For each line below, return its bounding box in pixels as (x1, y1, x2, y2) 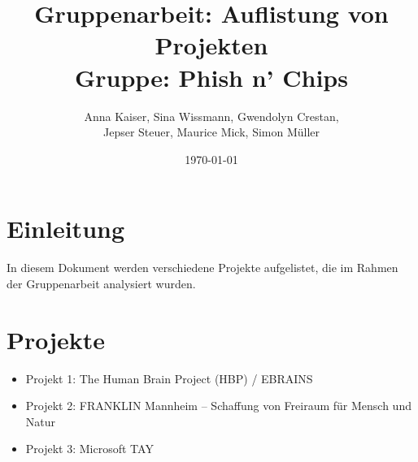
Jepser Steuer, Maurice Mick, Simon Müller (102, 123, 320, 140)
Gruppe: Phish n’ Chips (75, 60, 348, 93)
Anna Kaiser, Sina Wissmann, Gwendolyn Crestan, (84, 107, 339, 124)
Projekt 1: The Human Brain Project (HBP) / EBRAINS (25, 369, 313, 386)
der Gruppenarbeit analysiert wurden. (7, 274, 196, 291)
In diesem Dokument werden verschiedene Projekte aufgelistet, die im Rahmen (7, 259, 398, 276)
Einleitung (7, 212, 125, 245)
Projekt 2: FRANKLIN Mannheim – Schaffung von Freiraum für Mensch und (25, 397, 411, 414)
